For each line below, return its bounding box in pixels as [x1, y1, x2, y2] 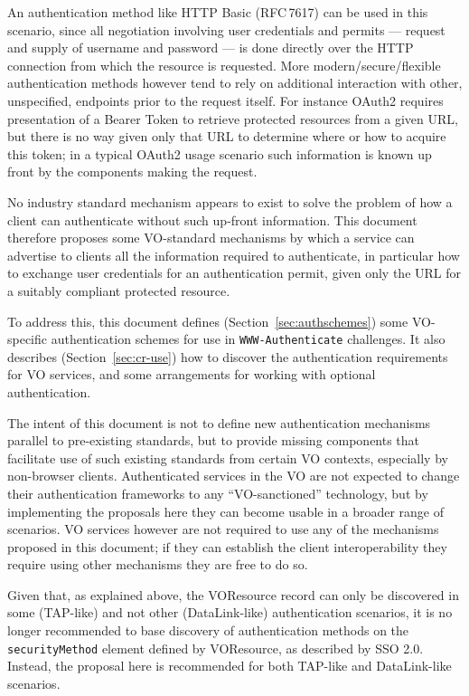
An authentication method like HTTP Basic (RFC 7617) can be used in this [7, 3, 428, 21]
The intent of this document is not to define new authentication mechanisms [7, 413, 431, 432]
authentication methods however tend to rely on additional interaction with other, [7, 73, 463, 92]
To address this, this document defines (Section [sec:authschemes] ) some [7, 311, 408, 330]
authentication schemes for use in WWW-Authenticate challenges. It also [51, 329, 446, 348]
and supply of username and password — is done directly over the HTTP [7, 38, 414, 57]
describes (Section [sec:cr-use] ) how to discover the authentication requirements [7, 347, 448, 366]
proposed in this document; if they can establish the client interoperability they [7, 537, 447, 556]
